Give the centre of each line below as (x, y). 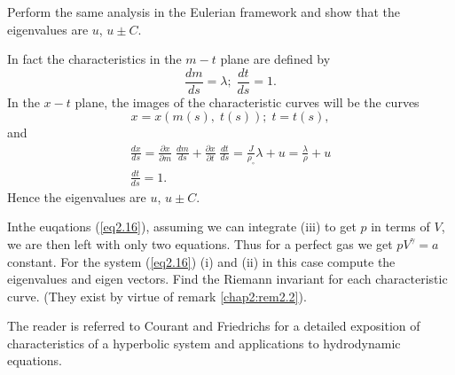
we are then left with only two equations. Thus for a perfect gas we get (200, 243)
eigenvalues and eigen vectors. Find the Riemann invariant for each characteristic (227, 279)
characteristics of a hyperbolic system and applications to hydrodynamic (204, 343)
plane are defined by (275, 59)
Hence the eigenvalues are (77, 196)
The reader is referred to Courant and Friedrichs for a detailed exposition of (214, 326)
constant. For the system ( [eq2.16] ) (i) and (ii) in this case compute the (201, 261)
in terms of (400, 227)
